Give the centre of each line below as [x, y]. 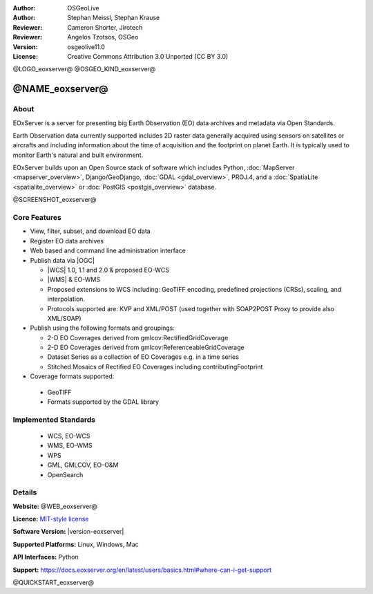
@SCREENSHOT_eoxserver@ [55, 200]
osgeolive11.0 [86, 47]
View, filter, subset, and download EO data [90, 231]
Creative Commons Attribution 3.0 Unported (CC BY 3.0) [148, 56]
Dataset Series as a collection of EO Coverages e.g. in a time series [143, 357]
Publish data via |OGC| [62, 260]
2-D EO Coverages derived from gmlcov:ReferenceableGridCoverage [146, 347]
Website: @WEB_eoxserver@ [55, 506]
